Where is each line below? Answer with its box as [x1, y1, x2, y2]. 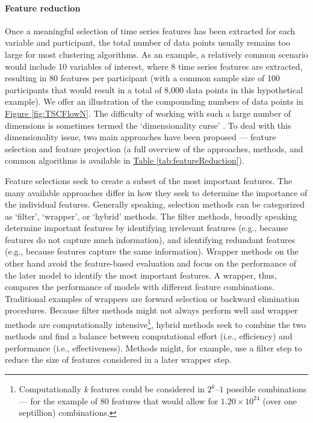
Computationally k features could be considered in [19, 383, 205, 395]
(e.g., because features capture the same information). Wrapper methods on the [5, 245, 299, 258]
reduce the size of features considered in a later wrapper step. [5, 353, 232, 366]
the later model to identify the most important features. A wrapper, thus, [5, 268, 277, 281]
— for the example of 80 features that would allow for [19, 394, 218, 407]
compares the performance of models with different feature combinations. [5, 280, 274, 293]
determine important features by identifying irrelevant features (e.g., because [5, 221, 288, 234]
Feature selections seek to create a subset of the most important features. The [5, 174, 293, 187]
